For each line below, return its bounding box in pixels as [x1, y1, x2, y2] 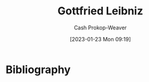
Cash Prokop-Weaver [73, 24, 127, 31]
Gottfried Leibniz [57, 4, 144, 18]
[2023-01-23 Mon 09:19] [70, 35, 131, 42]
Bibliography [5, 63, 71, 76]
